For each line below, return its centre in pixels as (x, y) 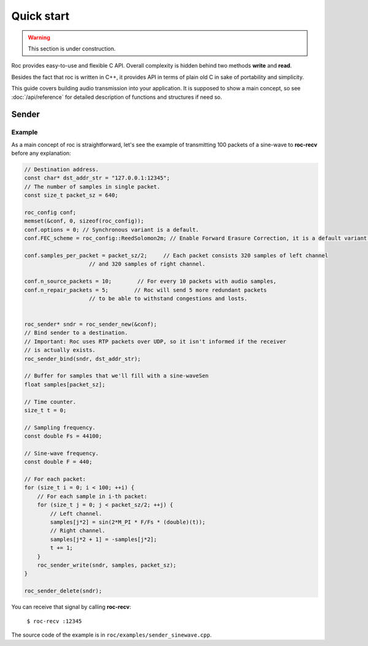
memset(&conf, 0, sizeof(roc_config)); (84, 221)
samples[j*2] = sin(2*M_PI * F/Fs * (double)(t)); (128, 522)
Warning (39, 37)
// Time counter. (50, 402)
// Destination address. (62, 170)
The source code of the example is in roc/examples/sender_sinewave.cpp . (111, 635)
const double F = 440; (58, 462)
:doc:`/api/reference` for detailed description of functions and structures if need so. (117, 97)
